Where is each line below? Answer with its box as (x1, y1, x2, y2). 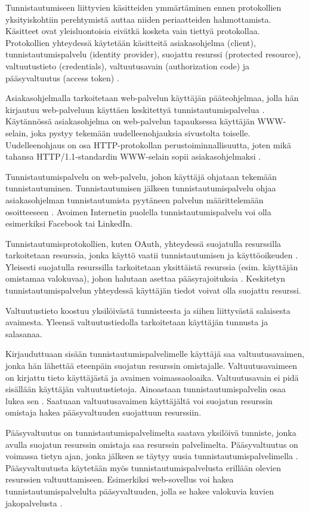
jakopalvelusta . (5, 496, 63, 509)
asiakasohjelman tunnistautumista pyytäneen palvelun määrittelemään (5, 193, 264, 206)
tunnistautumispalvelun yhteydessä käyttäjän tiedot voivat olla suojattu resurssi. (5, 284, 301, 297)
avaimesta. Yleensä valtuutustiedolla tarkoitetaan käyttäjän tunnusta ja (5, 316, 268, 328)
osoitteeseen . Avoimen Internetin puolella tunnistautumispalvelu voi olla (5, 205, 271, 218)
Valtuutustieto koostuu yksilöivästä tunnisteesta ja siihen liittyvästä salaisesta (5, 304, 291, 316)
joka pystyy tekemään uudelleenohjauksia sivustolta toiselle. (30, 126, 251, 139)
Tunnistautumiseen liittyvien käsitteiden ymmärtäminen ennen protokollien (5, 1, 282, 13)
